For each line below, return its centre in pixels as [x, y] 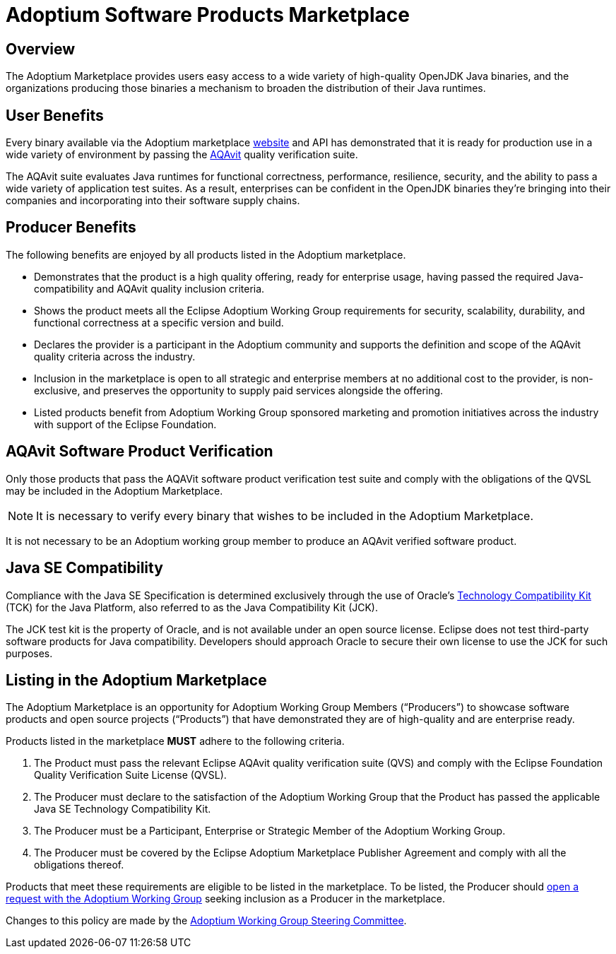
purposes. [29, 653]
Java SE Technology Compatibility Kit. [123, 809]
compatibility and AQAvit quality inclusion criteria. [149, 288]
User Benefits [55, 115]
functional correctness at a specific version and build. [159, 322]
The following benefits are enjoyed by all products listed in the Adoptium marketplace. [206, 254]
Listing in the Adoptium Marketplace [136, 680]
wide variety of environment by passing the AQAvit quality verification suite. [182, 155]
